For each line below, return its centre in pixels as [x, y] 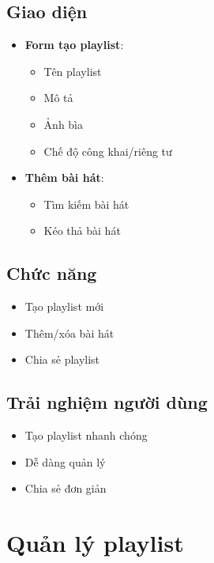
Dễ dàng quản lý [65, 461]
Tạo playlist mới [64, 306]
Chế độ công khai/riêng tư [108, 151]
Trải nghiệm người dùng [107, 402]
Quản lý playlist [95, 543]
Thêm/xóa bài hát [69, 333]
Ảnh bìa [63, 124]
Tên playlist [73, 71]
